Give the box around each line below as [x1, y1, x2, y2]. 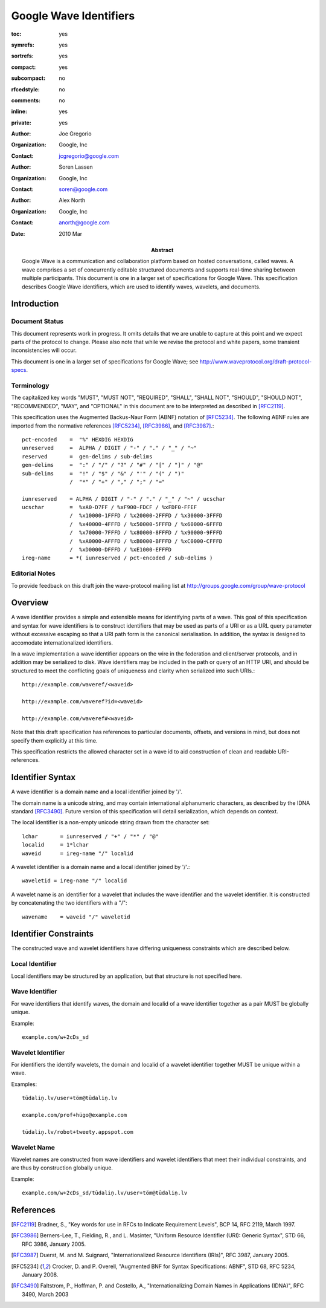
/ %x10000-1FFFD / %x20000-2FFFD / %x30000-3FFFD [69, 512, 223, 519]
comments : [11, 97, 40, 104]
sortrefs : [11, 52, 34, 60]
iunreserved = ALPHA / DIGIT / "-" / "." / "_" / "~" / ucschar [22, 495, 226, 502]
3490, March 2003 [22, 1290, 69, 1298]
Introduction [11, 299, 59, 309]
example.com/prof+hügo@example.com [22, 1111, 127, 1118]
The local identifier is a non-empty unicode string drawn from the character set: [11, 819, 210, 826]
